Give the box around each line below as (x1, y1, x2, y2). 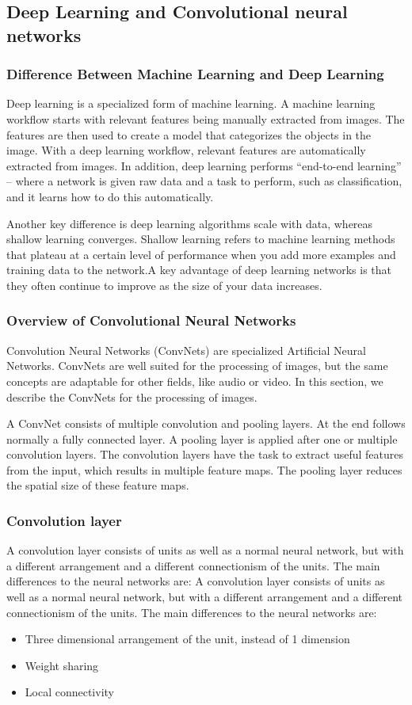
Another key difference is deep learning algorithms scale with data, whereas (6, 215, 373, 231)
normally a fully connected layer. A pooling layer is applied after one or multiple (6, 430, 398, 447)
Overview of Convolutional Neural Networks (6, 311, 296, 330)
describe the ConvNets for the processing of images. (6, 388, 257, 405)
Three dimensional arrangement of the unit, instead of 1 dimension (25, 631, 350, 647)
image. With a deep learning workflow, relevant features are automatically (6, 142, 366, 158)
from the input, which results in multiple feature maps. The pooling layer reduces (6, 461, 402, 478)
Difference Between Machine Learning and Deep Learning (6, 64, 384, 84)
